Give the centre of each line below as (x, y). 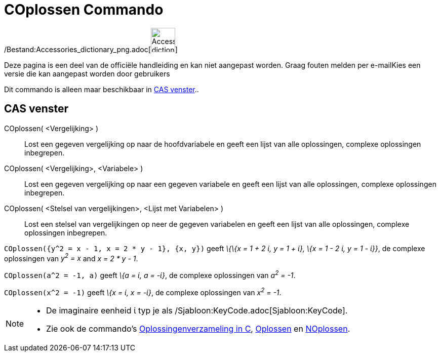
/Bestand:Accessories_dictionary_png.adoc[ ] (91, 49)
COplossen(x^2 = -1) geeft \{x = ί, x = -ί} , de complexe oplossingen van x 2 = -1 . (143, 291)
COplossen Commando (84, 10)
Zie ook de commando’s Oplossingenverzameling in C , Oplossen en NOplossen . (198, 328)
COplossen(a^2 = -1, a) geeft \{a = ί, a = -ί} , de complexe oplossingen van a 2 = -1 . (150, 274)
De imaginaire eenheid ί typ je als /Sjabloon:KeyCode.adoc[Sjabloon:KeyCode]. (197, 310)
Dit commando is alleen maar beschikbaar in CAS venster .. (102, 89)
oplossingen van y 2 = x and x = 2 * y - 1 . (71, 258)
